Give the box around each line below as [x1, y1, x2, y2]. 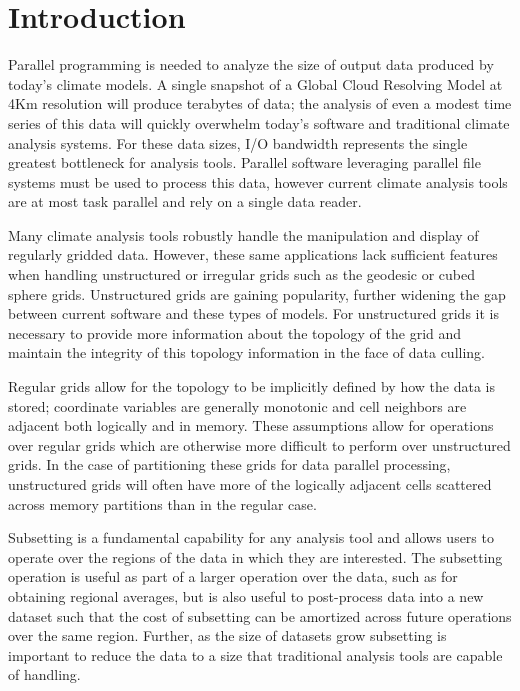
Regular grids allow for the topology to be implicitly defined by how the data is [8, 376, 495, 397]
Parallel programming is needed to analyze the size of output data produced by [8, 54, 494, 75]
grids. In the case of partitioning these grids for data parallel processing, [8, 454, 451, 475]
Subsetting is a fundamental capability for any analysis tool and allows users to [8, 527, 494, 548]
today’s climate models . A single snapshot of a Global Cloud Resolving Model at [8, 73, 503, 94]
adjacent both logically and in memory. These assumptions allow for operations [8, 415, 494, 436]
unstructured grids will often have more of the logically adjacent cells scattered [8, 474, 492, 494]
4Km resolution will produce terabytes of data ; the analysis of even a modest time [8, 93, 512, 114]
